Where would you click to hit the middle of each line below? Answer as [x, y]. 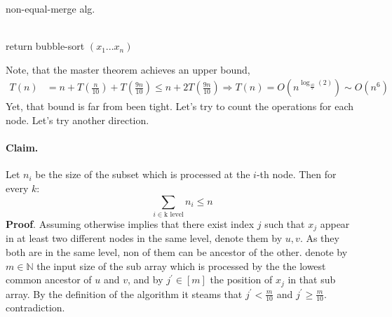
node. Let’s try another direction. [77, 120]
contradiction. [35, 308]
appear [335, 223]
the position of [241, 279]
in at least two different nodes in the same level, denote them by [144, 238]
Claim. [22, 148]
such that [285, 223]
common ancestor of [49, 279]
